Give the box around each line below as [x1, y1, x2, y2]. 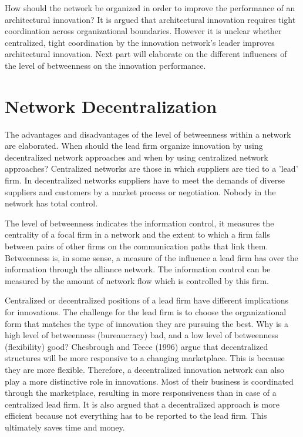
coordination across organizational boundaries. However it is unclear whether [5, 25, 282, 37]
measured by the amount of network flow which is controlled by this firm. [5, 274, 269, 286]
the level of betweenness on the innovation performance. [5, 59, 206, 71]
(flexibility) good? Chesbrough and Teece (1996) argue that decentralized [5, 340, 268, 352]
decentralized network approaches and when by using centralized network [5, 151, 268, 163]
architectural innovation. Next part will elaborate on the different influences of [5, 48, 287, 60]
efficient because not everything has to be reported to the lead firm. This [5, 409, 267, 422]
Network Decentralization [5, 94, 217, 118]
